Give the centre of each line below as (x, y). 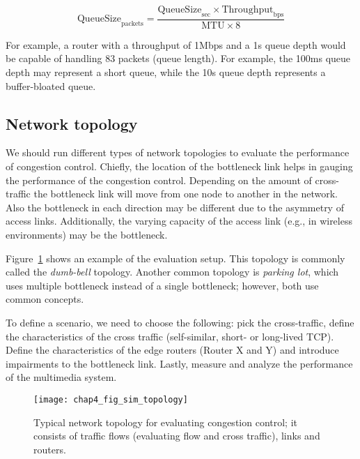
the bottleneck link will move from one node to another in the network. (186, 194)
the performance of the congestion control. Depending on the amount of (159, 180)
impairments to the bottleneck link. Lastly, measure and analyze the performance (179, 363)
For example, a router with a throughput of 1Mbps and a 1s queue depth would (176, 44)
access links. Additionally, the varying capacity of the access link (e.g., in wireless (179, 221)
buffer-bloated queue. (51, 85)
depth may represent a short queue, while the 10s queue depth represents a (166, 72)
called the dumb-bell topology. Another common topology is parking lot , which (172, 272)
